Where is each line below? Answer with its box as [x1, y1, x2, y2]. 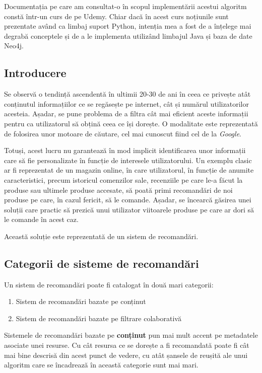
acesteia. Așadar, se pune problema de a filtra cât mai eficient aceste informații [4, 108, 248, 119]
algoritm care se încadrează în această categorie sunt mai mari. [4, 359, 199, 370]
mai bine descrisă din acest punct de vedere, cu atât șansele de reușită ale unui [4, 349, 248, 360]
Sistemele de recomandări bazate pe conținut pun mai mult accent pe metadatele [4, 330, 258, 340]
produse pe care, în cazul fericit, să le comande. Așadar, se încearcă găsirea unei [4, 194, 251, 205]
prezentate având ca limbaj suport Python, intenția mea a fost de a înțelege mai [4, 21, 251, 31]
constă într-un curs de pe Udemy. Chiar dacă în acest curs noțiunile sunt [4, 11, 229, 21]
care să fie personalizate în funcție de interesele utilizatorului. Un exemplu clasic [4, 155, 252, 165]
